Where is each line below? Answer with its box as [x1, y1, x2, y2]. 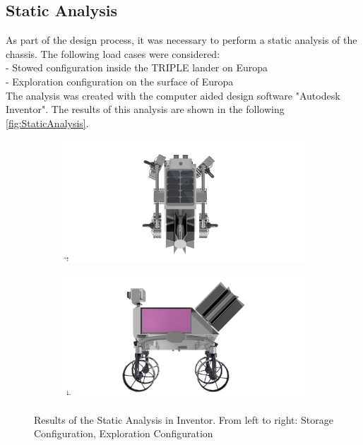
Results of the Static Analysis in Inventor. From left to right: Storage [34, 412, 333, 427]
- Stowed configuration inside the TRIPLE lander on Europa [6, 60, 268, 75]
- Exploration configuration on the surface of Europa [6, 73, 234, 88]
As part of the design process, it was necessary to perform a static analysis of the [6, 32, 357, 47]
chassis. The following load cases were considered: [6, 46, 220, 61]
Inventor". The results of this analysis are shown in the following [6, 102, 285, 117]
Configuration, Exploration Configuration [34, 426, 213, 441]
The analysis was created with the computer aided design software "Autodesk [6, 88, 340, 102]
